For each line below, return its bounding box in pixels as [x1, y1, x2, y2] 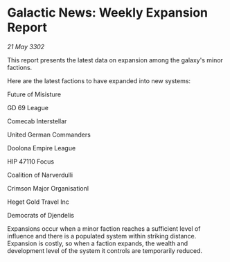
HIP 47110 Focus [7, 157, 54, 166]
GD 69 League [7, 103, 48, 112]
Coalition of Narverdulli [7, 171, 73, 179]
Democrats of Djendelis [7, 211, 75, 219]
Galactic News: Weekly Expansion [7, 5, 208, 21]
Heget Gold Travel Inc [7, 198, 69, 206]
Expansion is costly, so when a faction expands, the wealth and [7, 239, 188, 247]
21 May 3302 [7, 42, 45, 51]
